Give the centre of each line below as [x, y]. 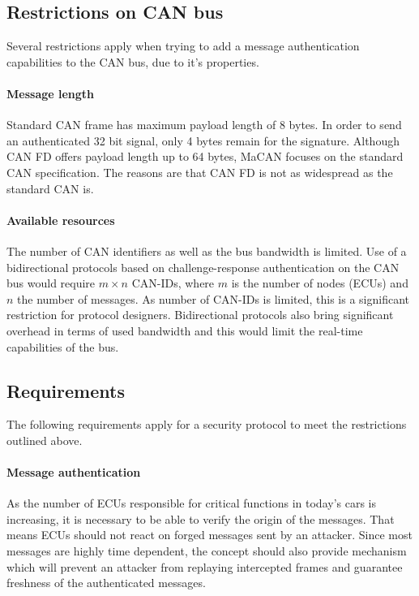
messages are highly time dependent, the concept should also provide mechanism [207, 551]
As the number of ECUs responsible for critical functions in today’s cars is [192, 503]
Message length [51, 93]
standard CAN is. [50, 188]
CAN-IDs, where [173, 283]
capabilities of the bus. [63, 346]
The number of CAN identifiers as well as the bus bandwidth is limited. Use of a [207, 250]
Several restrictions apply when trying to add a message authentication [183, 46]
